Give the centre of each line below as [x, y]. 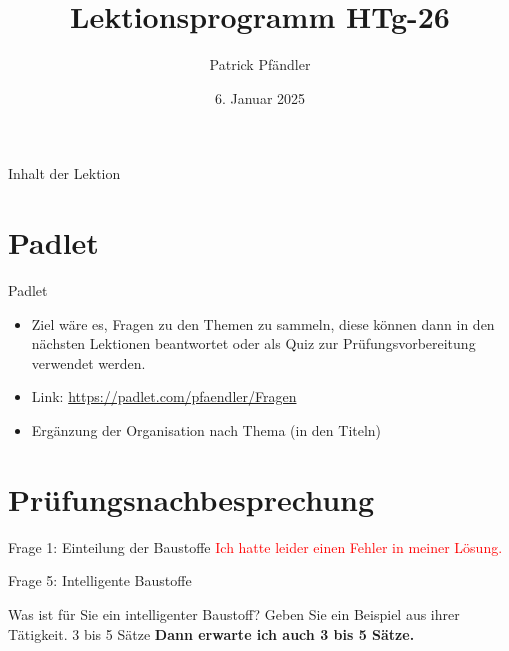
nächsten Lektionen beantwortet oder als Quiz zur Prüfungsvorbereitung [253, 343]
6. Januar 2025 [260, 97]
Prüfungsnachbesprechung [191, 498]
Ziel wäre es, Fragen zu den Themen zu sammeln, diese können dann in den [263, 323]
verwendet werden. [88, 362]
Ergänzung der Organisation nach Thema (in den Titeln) [206, 430]
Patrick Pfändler [260, 64]
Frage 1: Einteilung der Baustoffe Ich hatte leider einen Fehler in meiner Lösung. [255, 546]
